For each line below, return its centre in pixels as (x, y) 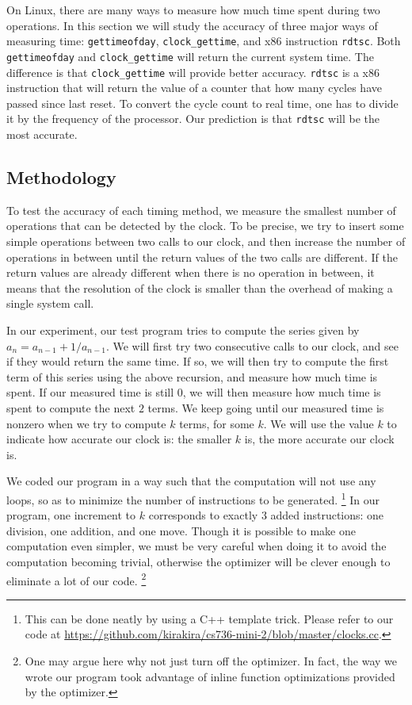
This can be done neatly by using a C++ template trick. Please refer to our (209, 618)
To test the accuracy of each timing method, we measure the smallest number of (201, 210)
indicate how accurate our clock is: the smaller (119, 439)
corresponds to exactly (203, 515)
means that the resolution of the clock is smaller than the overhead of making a (200, 287)
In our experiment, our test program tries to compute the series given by (183, 330)
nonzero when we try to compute (86, 423)
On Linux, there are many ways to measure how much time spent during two (193, 10)
